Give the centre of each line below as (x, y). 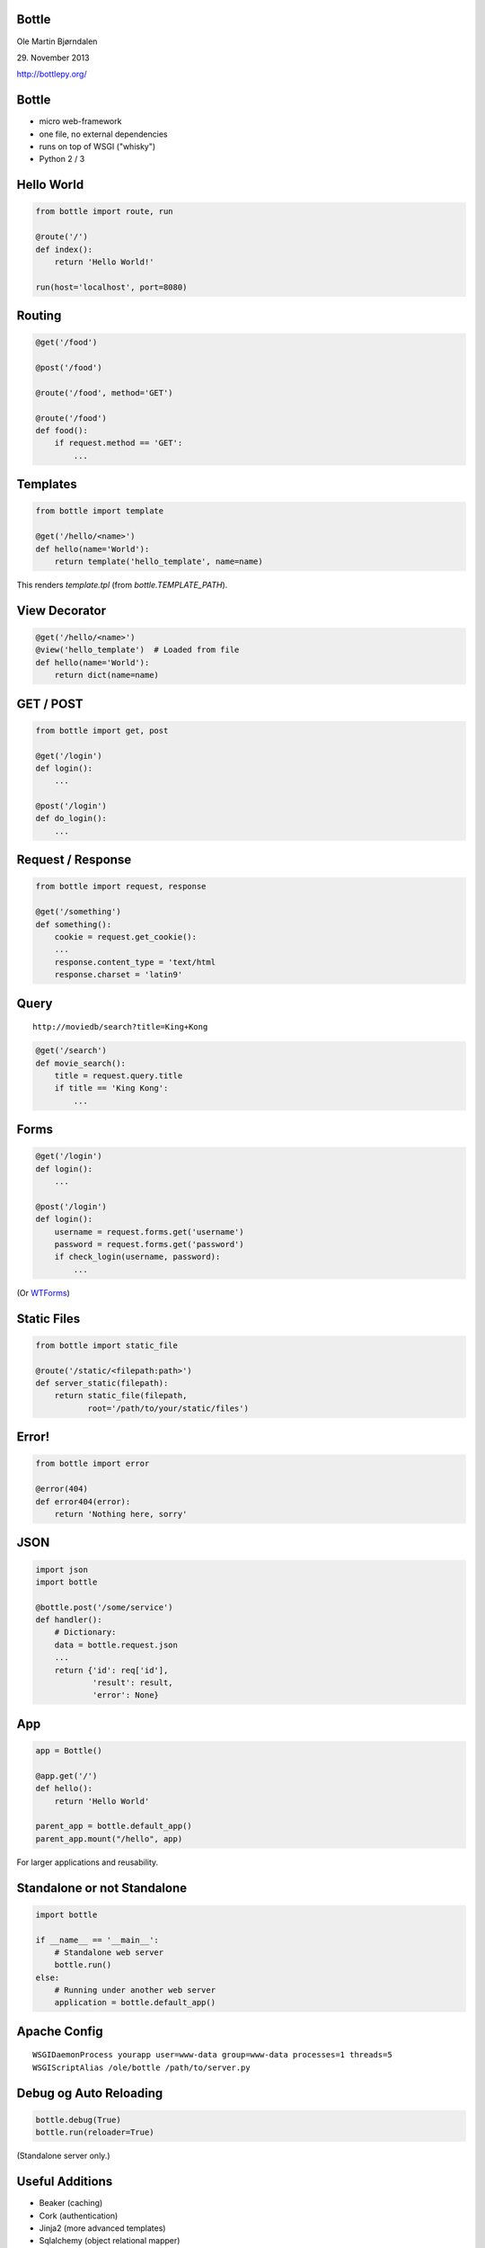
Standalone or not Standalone (102, 1888)
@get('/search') (71, 1051)
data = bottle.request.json (116, 1645)
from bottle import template (100, 511)
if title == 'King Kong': (111, 1088)
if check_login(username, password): (137, 1257)
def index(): (64, 249)
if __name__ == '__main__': (97, 1940)
